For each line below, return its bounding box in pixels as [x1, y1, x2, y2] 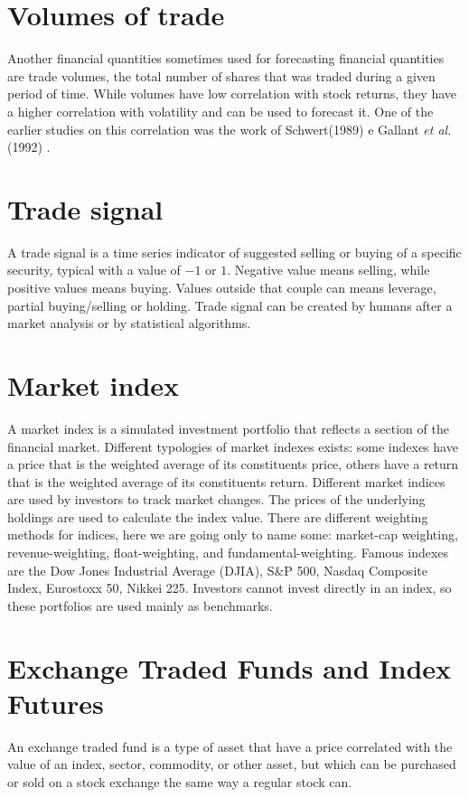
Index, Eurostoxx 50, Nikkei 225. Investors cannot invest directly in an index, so [7, 578, 452, 597]
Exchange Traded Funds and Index [7, 649, 452, 686]
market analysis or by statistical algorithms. [7, 314, 251, 333]
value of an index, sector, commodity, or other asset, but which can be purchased [7, 755, 456, 774]
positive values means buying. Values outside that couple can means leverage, [7, 278, 436, 296]
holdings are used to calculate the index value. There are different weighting [7, 507, 428, 526]
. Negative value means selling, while [227, 260, 430, 279]
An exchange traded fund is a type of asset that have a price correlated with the [7, 736, 453, 755]
